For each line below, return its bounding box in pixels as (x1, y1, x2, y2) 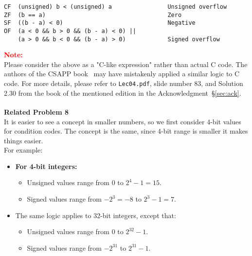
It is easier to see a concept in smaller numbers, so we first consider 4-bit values (4, 116, 241, 126)
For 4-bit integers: (15, 161, 77, 171)
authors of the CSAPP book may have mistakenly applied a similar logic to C (4, 68, 240, 79)
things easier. (4, 135, 43, 145)
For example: (4, 145, 43, 155)
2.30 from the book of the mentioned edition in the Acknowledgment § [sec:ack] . (4, 87, 241, 98)
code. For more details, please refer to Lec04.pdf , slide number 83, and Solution (4, 78, 243, 88)
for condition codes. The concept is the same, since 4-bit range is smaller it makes (4, 126, 248, 136)
